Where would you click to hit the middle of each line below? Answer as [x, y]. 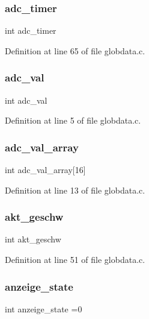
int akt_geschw [33, 239]
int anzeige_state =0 [44, 308]
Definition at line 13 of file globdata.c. [75, 190]
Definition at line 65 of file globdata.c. [75, 50]
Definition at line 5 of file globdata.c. [73, 120]
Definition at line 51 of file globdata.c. [75, 260]
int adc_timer [31, 30]
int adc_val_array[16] [45, 170]
